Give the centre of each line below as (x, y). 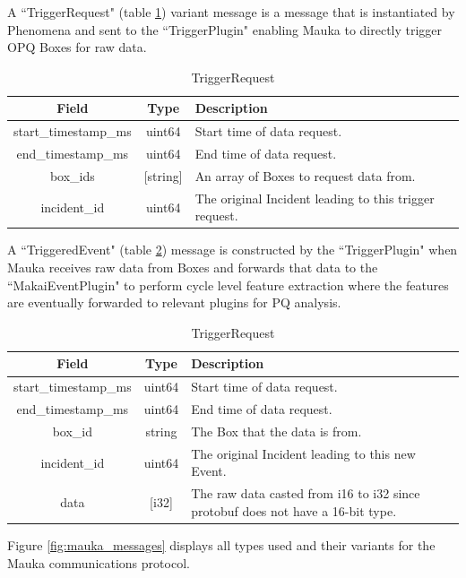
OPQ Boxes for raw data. (77, 47)
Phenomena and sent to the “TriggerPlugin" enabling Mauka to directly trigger (225, 29)
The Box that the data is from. (276, 431)
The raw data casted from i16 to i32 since (306, 493)
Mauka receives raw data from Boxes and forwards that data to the (193, 267)
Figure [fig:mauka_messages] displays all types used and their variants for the (221, 544)
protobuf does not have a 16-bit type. (294, 510)
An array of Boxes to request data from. (305, 175)
